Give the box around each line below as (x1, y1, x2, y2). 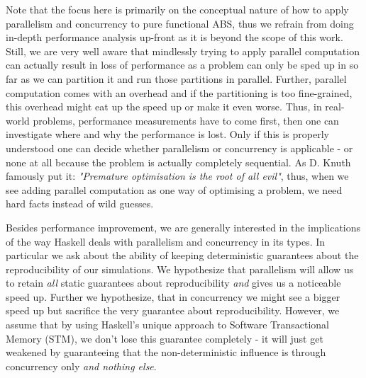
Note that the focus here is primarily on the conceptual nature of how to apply (6, 2, 349, 16)
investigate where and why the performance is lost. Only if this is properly (6, 127, 329, 142)
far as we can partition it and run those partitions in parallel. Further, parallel (6, 71, 347, 86)
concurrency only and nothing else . (6, 358, 157, 373)
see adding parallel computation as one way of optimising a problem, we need (6, 182, 343, 197)
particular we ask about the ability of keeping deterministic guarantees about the (6, 248, 359, 263)
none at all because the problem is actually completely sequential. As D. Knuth (6, 154, 351, 169)
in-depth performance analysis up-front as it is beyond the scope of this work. (6, 30, 343, 45)
